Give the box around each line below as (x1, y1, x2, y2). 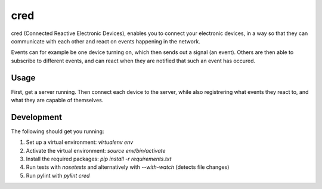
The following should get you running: (11, 128, 104, 135)
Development (11, 112, 63, 122)
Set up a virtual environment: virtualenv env (26, 138, 134, 146)
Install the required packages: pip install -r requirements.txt (26, 155, 172, 163)
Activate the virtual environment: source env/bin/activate (26, 147, 166, 154)
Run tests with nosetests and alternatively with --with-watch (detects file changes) (26, 163, 230, 171)
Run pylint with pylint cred (26, 172, 90, 179)
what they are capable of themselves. (11, 97, 104, 104)
